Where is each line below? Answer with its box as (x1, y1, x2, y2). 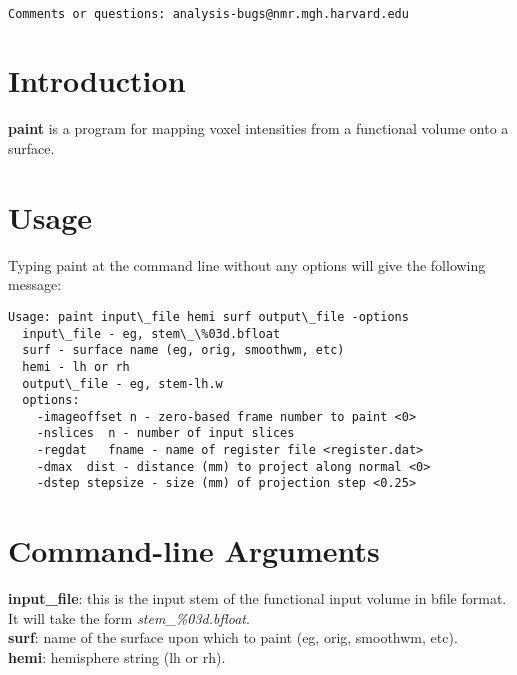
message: (8, 274, 62, 295)
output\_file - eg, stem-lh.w (22, 376, 223, 391)
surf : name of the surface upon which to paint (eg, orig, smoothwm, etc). (8, 627, 458, 648)
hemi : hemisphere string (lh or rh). (8, 647, 226, 667)
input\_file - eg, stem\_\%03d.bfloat (22, 326, 281, 341)
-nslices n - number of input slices (36, 426, 295, 441)
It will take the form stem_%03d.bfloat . (8, 607, 250, 628)
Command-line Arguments (8, 530, 380, 571)
